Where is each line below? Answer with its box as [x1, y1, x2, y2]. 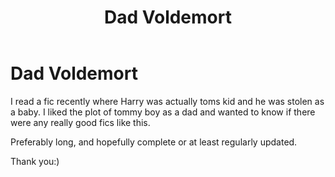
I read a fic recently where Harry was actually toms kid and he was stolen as [10, 95, 325, 107]
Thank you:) [10, 155, 60, 167]
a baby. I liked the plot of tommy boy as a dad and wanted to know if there [10, 106, 316, 118]
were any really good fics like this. [10, 116, 151, 128]
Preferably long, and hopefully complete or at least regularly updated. [10, 136, 298, 148]
